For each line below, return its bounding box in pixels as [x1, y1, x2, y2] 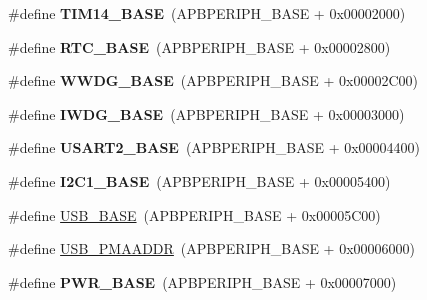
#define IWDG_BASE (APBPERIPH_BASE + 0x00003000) [8, 103, 405, 124]
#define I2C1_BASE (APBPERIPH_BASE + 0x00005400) [8, 170, 391, 191]
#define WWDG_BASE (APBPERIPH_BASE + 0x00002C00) [8, 70, 418, 91]
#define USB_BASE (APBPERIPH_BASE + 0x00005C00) [8, 204, 381, 225]
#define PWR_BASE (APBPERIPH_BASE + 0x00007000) [8, 271, 397, 292]
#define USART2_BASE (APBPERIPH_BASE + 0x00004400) [8, 137, 421, 158]
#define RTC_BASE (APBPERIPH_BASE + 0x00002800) [8, 36, 391, 57]
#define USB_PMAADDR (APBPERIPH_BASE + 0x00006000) [8, 238, 416, 259]
